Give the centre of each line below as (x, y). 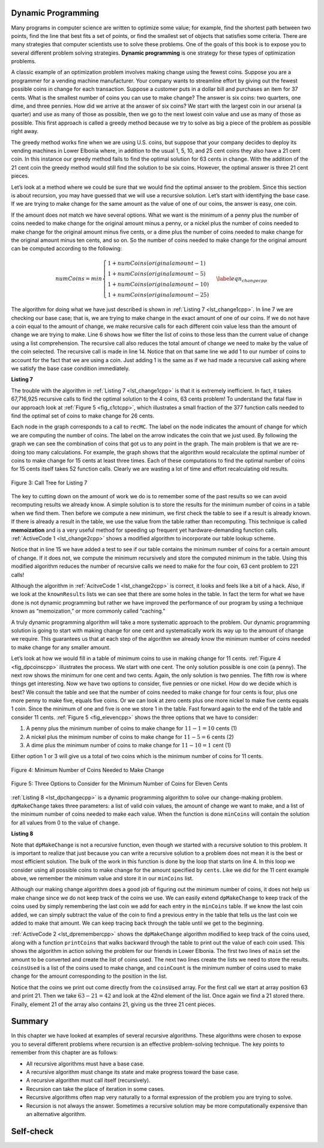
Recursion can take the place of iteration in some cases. (95, 1088)
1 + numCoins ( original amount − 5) (157, 274)
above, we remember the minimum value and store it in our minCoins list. (102, 878)
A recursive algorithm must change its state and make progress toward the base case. (133, 1072)
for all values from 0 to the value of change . (65, 822)
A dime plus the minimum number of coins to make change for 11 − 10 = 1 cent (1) (128, 745)
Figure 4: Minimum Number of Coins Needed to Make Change (88, 770)
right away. (25, 131)
